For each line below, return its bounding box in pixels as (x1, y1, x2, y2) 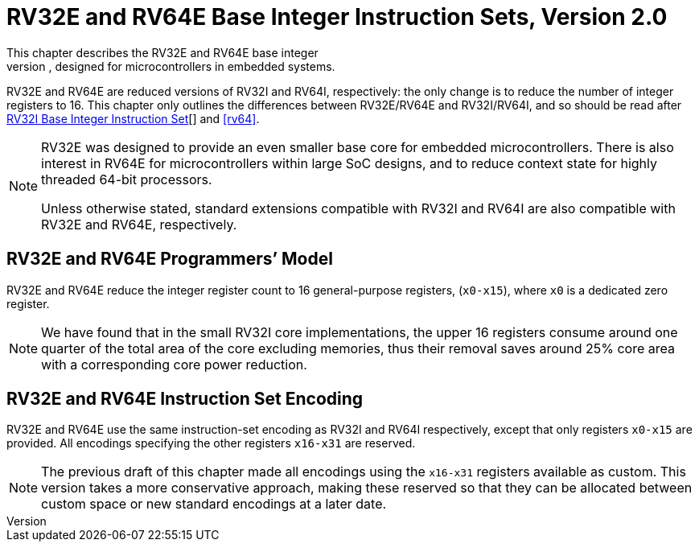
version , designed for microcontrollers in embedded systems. (6, 59, 335, 73)
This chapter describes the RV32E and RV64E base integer (6, 45, 319, 60)
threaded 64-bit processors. (41, 171, 212, 187)
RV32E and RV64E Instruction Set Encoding (6, 389, 364, 410)
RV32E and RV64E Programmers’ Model (6, 249, 333, 270)
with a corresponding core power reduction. (41, 356, 307, 373)
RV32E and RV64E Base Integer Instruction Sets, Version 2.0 (6, 3, 668, 31)
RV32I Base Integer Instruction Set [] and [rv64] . (6, 111, 260, 126)
